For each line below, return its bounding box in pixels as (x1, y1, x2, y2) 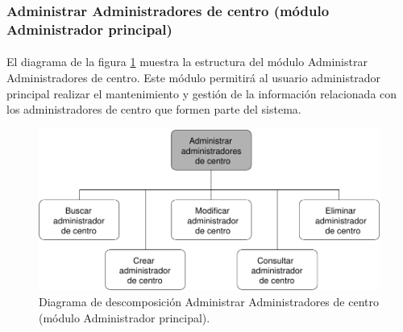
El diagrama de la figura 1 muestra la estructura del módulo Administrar (6, 53, 368, 70)
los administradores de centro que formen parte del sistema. (6, 101, 301, 118)
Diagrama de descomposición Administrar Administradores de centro (39, 293, 379, 309)
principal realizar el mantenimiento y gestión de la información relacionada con (6, 85, 397, 102)
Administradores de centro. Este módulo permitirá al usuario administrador (6, 68, 381, 85)
